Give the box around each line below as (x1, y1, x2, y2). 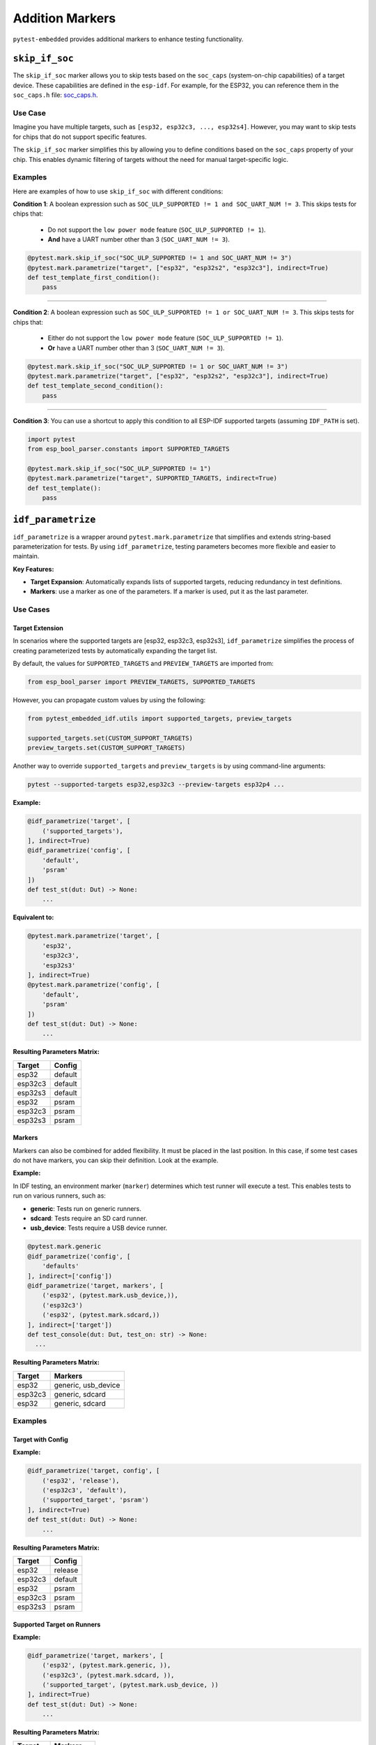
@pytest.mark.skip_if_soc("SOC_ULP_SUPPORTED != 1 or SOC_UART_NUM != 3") (27, 362, 289, 370)
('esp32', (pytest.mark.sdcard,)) (42, 1311, 160, 1319)
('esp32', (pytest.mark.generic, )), (42, 1661, 171, 1670)
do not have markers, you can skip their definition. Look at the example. (13, 1156, 219, 1165)
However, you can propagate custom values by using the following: (13, 696, 206, 704)
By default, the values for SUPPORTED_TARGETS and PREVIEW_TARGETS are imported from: (13, 660, 274, 668)
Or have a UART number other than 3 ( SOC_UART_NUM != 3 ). (47, 343, 226, 352)
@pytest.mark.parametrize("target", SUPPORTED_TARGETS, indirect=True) (27, 475, 278, 482)
